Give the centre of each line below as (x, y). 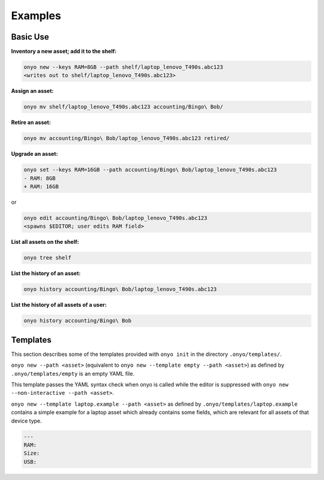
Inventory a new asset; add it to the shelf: (64, 52)
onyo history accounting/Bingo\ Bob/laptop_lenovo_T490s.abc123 (120, 289)
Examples (36, 16)
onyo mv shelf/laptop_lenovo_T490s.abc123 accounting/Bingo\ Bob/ (123, 107)
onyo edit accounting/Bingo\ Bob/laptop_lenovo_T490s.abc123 (115, 218)
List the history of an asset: (46, 273)
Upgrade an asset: (34, 154)
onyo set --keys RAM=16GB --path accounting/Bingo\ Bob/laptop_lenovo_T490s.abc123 (150, 170)
